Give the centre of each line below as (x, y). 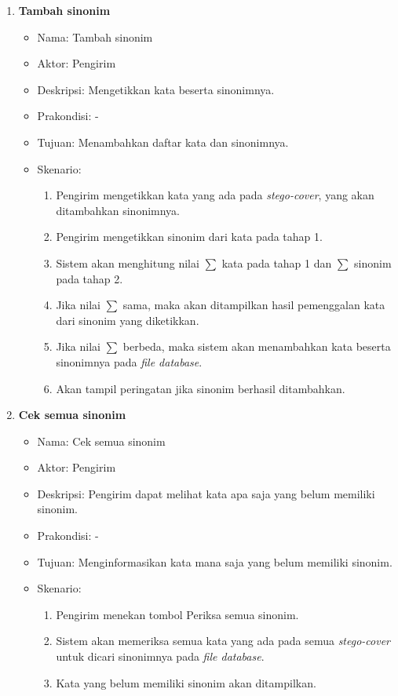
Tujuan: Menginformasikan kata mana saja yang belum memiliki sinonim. (215, 561)
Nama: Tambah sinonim (95, 36)
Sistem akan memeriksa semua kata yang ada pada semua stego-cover (223, 641)
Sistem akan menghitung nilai (128, 262)
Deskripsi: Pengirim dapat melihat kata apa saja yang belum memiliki (206, 493)
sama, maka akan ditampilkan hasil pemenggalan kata (254, 305)
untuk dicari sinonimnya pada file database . (160, 656)
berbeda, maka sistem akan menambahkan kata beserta (257, 346)
